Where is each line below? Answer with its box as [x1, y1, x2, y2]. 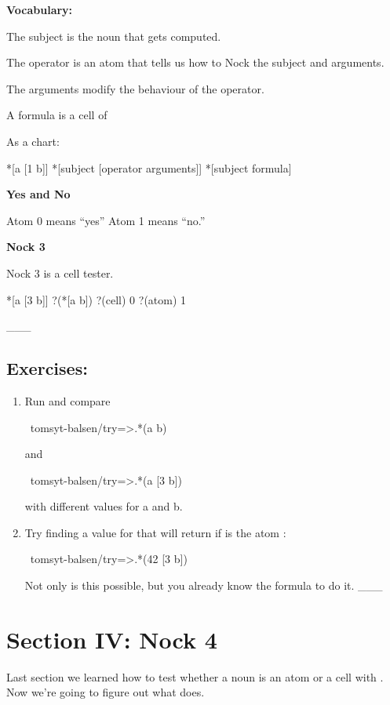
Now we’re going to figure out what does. [6, 684, 205, 700]
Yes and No [6, 186, 71, 202]
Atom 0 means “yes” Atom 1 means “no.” [6, 212, 206, 228]
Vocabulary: [6, 2, 73, 17]
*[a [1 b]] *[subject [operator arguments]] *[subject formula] [6, 159, 292, 176]
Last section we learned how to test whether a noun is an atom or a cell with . [6, 668, 384, 685]
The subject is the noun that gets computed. [6, 27, 221, 44]
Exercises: [6, 356, 88, 380]
